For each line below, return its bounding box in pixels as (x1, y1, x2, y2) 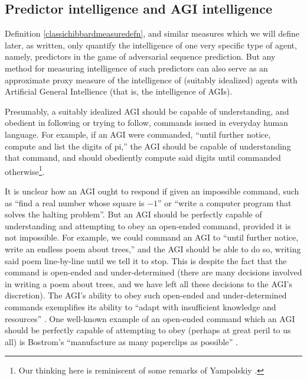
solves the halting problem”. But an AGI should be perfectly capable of (5, 208, 262, 220)
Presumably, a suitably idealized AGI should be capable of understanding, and (5, 105, 289, 117)
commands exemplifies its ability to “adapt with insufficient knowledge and (5, 300, 276, 313)
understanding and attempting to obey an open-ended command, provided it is (5, 219, 291, 232)
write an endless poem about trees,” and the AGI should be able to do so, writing (5, 242, 301, 255)
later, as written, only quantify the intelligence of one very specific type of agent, (5, 38, 297, 51)
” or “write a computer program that (158, 196, 292, 209)
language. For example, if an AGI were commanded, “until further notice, (5, 128, 271, 140)
